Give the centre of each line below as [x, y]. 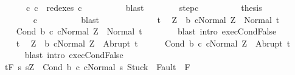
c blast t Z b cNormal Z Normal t [156, 19]
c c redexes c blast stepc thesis [144, 7]
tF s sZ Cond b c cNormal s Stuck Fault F [97, 66]
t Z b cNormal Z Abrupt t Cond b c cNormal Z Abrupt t [153, 43]
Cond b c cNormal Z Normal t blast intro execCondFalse [146, 31]
